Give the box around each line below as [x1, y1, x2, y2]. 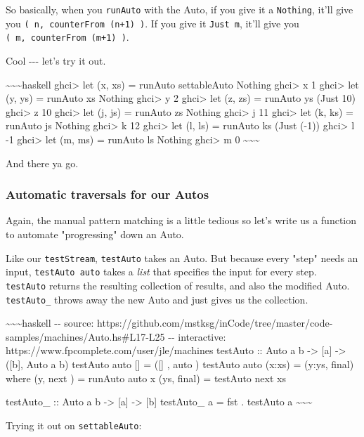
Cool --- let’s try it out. [6, 53, 106, 67]
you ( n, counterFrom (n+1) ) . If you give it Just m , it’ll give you [6, 15, 299, 30]
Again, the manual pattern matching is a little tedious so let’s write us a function [6, 213, 357, 228]
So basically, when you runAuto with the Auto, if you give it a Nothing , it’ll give [6, 2, 353, 16]
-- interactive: [168, 329, 226, 344]
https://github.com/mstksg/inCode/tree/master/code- [97, 315, 333, 330]
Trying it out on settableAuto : [6, 417, 142, 432]
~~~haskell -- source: [6, 315, 94, 330]
